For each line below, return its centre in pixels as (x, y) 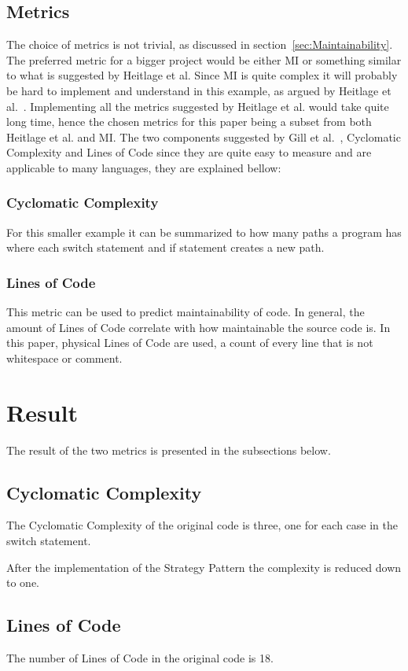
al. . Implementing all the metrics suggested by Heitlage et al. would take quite (198, 106)
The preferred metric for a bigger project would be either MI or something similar (204, 59)
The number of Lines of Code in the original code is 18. (140, 658)
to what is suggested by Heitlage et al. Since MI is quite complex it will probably (202, 75)
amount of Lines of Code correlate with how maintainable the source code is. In (198, 327)
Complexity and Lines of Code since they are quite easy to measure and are (189, 152)
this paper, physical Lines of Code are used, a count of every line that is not (190, 343)
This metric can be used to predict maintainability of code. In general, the (186, 312)
